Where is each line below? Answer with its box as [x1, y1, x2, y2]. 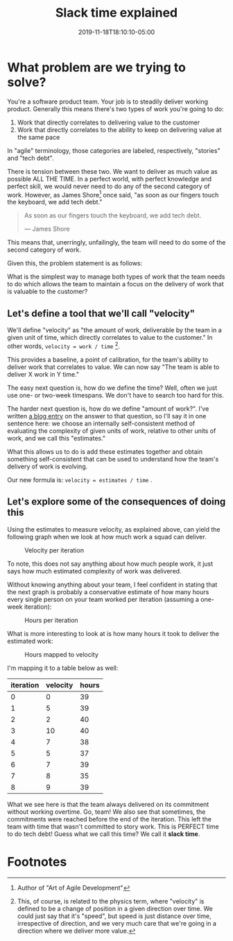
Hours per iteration [24, 616, 78, 624]
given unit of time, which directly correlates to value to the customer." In [7, 334, 213, 342]
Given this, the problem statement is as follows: [7, 259, 143, 268]
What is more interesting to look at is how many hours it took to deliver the [7, 629, 220, 637]
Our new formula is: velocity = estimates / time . [7, 475, 153, 484]
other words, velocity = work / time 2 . [7, 341, 120, 350]
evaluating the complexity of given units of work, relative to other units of [7, 426, 216, 435]
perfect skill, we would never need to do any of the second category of [7, 182, 210, 190]
